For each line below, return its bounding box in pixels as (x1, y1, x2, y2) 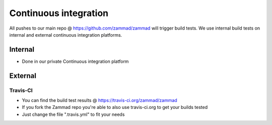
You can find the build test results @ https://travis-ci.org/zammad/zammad (22, 97, 177, 103)
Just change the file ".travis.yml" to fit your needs (22, 111, 125, 117)
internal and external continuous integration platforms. (9, 32, 122, 38)
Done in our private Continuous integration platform (22, 58, 129, 64)
